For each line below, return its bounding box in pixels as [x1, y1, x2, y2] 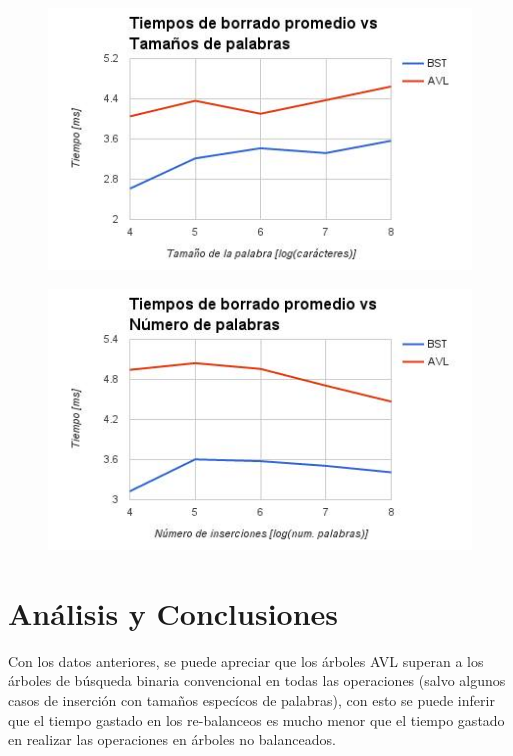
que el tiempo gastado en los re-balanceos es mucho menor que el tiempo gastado [8, 709, 505, 730]
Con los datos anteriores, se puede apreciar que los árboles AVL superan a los [8, 650, 484, 671]
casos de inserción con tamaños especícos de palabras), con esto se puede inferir [8, 689, 495, 710]
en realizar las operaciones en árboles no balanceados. [8, 729, 336, 750]
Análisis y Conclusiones [8, 592, 339, 633]
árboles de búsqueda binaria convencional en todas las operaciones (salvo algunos [8, 670, 506, 691]
